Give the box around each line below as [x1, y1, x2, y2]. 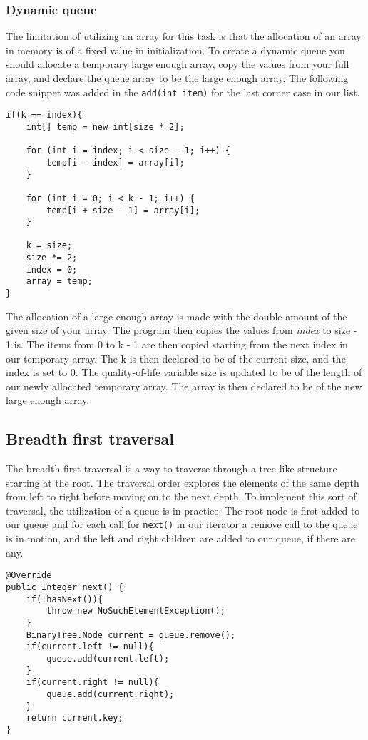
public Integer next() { [6, 582, 123, 592]
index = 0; [26, 264, 78, 275]
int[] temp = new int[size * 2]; [26, 121, 185, 132]
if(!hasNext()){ [26, 594, 103, 604]
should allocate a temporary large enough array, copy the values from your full [6, 56, 349, 71]
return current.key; [26, 713, 123, 724]
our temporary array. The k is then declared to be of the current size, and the [6, 350, 346, 365]
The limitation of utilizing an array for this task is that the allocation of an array [6, 29, 362, 44]
